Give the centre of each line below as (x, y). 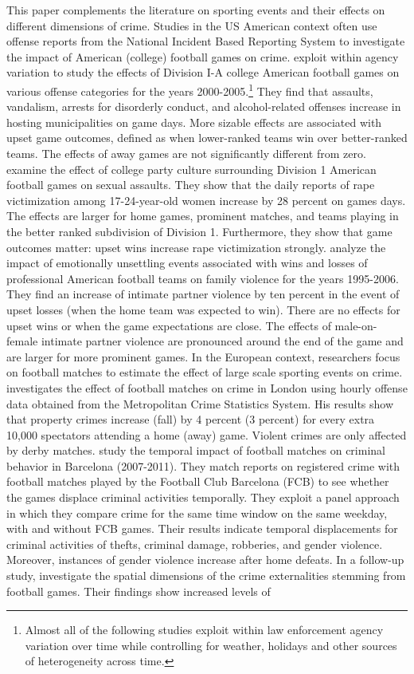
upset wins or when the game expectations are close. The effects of (169, 325)
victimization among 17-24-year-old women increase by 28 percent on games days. (206, 200)
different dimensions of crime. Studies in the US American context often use (192, 25)
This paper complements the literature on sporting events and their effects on (196, 10)
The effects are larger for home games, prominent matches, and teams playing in (203, 216)
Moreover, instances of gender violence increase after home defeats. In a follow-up (205, 560)
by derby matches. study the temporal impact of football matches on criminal (196, 450)
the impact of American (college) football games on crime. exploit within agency (203, 56)
